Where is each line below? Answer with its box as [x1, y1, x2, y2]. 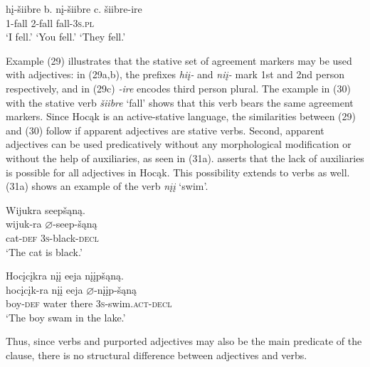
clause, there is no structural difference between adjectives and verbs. [6, 348, 307, 363]
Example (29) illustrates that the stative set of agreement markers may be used [6, 53, 352, 68]
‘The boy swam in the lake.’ [6, 309, 126, 324]
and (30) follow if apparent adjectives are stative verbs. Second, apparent [6, 122, 324, 137]
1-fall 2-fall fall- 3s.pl [6, 15, 95, 30]
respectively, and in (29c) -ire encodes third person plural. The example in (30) [6, 80, 351, 95]
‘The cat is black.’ [6, 244, 83, 259]
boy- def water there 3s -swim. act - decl [6, 296, 172, 311]
